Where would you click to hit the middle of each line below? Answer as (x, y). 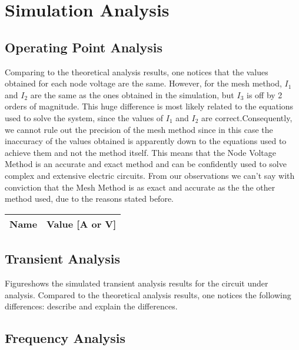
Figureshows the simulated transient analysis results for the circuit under (137, 283)
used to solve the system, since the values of (84, 117)
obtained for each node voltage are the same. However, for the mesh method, (143, 83)
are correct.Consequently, (247, 117)
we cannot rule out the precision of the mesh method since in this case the (139, 129)
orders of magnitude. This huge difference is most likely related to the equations (149, 106)
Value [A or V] (82, 224)
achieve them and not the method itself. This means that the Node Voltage (141, 152)
